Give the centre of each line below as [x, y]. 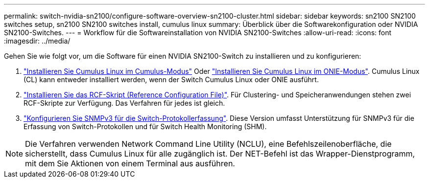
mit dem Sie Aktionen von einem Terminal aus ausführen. [130, 163]
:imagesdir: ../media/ [37, 41]
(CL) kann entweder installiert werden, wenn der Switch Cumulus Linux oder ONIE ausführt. [171, 80]
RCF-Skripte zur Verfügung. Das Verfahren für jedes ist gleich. [124, 103]
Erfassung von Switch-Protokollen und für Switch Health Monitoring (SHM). [145, 126]
